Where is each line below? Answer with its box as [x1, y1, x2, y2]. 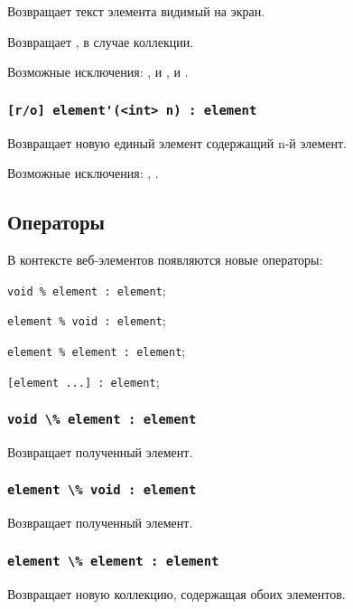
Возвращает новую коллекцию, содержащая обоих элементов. [7, 584, 346, 603]
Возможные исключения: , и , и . [7, 62, 189, 81]
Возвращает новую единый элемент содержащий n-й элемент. [7, 133, 348, 152]
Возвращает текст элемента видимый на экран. [7, 2, 265, 20]
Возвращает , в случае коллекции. [7, 32, 194, 51]
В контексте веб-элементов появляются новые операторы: [7, 249, 323, 268]
